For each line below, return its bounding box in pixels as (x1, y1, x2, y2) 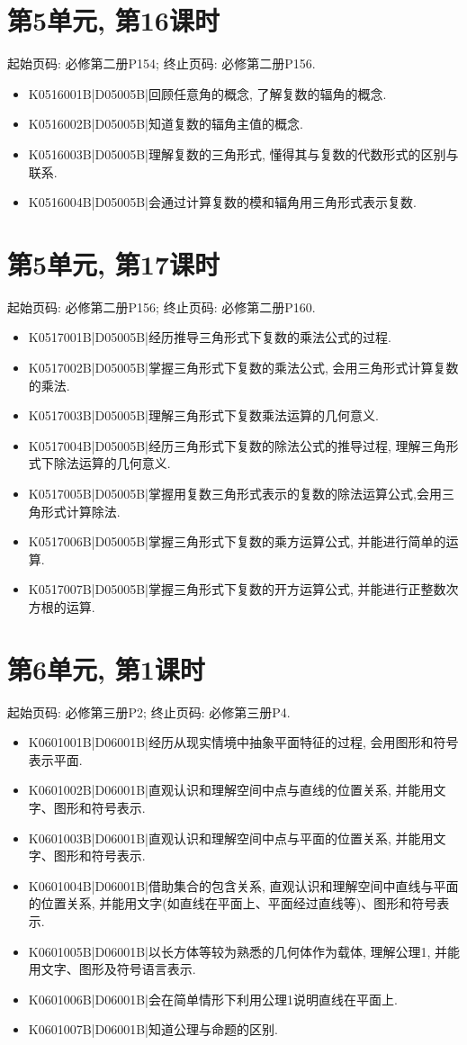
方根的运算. (28, 597, 95, 616)
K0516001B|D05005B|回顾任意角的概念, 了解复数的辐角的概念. (28, 84, 387, 103)
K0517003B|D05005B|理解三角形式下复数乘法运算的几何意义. (28, 406, 379, 425)
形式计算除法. (40, 501, 121, 520)
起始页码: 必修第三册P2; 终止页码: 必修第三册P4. (7, 702, 291, 721)
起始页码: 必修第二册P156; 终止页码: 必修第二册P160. (7, 297, 316, 316)
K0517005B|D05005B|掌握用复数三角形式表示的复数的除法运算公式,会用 (28, 483, 442, 502)
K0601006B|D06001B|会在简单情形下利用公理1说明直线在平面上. (28, 989, 398, 1008)
